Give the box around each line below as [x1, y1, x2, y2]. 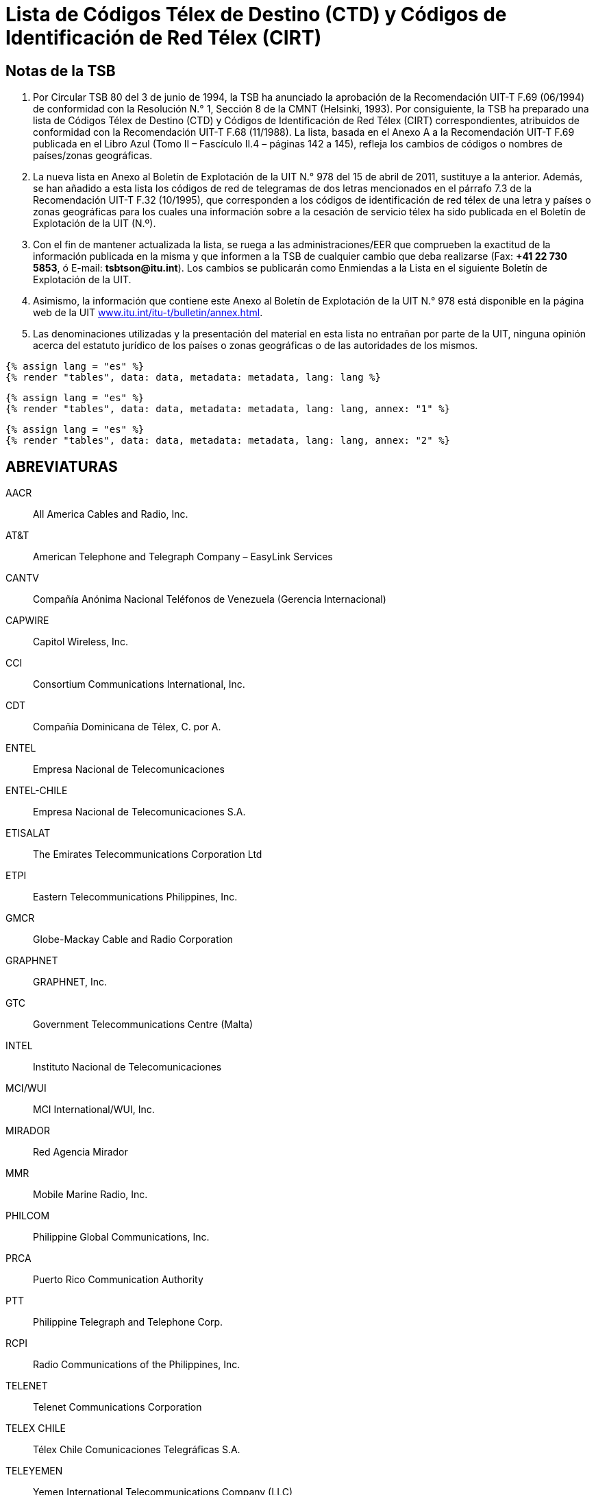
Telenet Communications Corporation [33, 1401, 202, 1413]
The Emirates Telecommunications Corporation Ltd [33, 848, 262, 861]
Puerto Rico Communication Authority [33, 1273, 203, 1286]
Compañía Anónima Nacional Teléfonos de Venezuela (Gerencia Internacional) [33, 593, 386, 606]
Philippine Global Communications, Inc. [33, 1231, 210, 1243]
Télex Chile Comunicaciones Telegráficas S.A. [33, 1444, 240, 1456]
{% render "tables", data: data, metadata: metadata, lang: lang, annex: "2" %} [5, 435, 451, 446]
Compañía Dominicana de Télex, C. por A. [33, 721, 221, 733]
